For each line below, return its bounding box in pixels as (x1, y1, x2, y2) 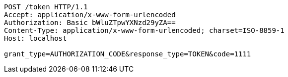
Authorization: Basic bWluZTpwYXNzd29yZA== (4, 19, 176, 26)
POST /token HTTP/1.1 (4, 3, 88, 11)
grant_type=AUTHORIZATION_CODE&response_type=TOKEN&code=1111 (4, 50, 251, 58)
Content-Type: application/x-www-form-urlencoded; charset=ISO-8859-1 (4, 26, 285, 34)
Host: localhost (4, 34, 67, 42)
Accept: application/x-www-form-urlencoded (4, 11, 176, 19)
